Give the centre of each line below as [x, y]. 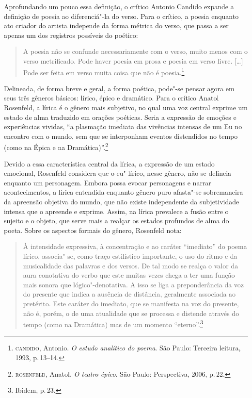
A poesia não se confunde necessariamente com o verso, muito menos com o [135, 51]
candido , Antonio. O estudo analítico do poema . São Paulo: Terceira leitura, [128, 348]
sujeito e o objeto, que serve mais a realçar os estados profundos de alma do [117, 221]
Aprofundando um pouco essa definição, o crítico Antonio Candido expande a [119, 6]
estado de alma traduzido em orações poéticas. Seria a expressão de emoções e [120, 117]
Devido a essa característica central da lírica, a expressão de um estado [109, 163]
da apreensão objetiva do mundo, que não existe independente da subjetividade [122, 201]
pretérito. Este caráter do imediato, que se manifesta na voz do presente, [131, 303]
